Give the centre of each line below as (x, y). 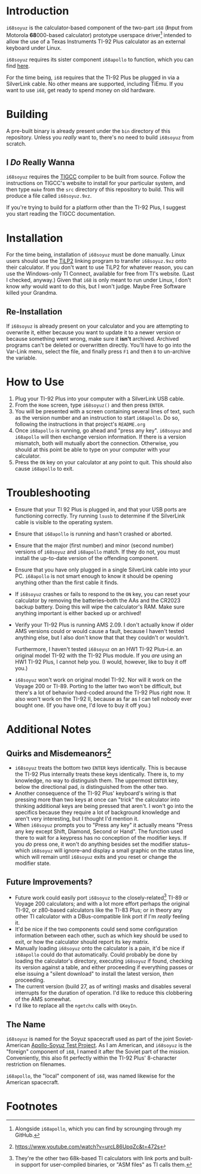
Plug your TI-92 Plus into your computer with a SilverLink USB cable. (100, 399)
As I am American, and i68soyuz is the (145, 1045)
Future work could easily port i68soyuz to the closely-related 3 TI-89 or (101, 897)
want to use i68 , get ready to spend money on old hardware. (81, 90)
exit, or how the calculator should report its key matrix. (82, 942)
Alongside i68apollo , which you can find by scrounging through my (98, 1129)
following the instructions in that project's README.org (80, 424)
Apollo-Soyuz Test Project (63, 1045)
